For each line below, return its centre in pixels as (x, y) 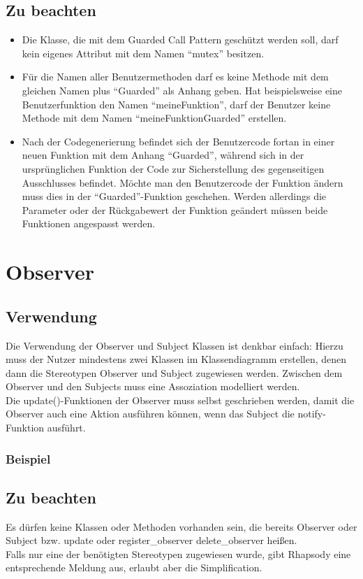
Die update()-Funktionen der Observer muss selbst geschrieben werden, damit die (180, 400)
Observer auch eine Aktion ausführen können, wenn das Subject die (150, 414)
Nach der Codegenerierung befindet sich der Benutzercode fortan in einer (178, 141)
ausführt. (66, 428)
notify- (312, 414)
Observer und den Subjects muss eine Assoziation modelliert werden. (153, 386)
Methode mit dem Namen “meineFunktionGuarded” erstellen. (154, 118)
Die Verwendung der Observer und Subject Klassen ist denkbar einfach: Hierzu (175, 345)
